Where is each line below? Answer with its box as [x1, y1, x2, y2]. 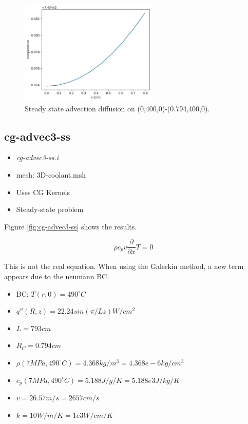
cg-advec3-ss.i [16, 152, 59, 163]
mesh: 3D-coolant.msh [16, 169, 86, 180]
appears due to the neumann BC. [4, 271, 109, 281]
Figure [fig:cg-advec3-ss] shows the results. [4, 221, 137, 232]
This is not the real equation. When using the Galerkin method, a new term [4, 261, 244, 272]
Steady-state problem [16, 204, 84, 215]
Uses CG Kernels [16, 186, 70, 197]
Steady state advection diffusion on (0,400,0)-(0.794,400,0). [25, 103, 210, 113]
